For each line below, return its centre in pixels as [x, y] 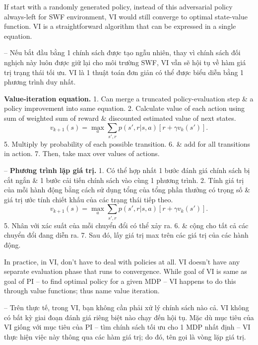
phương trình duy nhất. [40, 82]
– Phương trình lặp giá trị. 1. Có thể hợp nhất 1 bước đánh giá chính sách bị [127, 170]
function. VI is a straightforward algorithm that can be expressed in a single [120, 26]
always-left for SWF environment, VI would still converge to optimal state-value [126, 16]
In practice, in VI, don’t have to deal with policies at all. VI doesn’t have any [122, 261]
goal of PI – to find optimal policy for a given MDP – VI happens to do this [120, 281]
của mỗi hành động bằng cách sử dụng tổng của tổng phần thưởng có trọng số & [127, 190]
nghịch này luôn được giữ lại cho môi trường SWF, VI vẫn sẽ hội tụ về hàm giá [125, 62]
